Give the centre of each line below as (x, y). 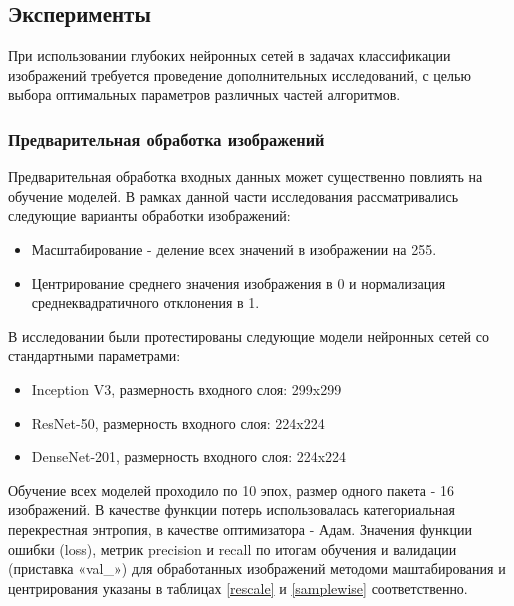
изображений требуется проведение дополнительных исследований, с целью (239, 74)
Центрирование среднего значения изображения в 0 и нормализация (238, 282)
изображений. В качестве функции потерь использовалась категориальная (232, 509)
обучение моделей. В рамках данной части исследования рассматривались (233, 195)
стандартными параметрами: (94, 355)
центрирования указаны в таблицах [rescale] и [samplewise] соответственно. (238, 587)
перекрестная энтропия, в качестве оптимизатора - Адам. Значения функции (240, 528)
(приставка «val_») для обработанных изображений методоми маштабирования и (257, 568)
